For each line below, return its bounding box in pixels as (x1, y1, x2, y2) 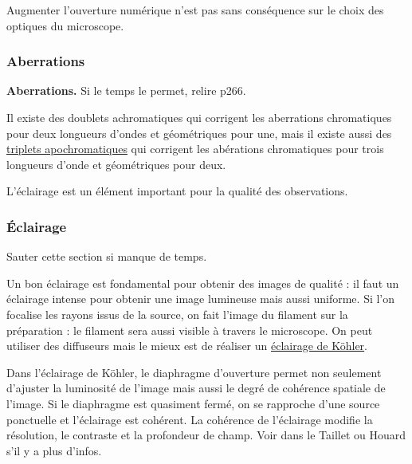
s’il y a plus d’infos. (6, 442, 102, 458)
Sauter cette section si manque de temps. (6, 248, 207, 265)
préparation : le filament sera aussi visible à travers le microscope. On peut (6, 321, 373, 338)
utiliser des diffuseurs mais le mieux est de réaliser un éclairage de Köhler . (6, 337, 368, 354)
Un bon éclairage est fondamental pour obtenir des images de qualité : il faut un (6, 274, 399, 291)
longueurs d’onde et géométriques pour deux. (6, 155, 226, 172)
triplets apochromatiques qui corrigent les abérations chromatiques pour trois (6, 140, 384, 157)
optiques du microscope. (6, 17, 124, 33)
